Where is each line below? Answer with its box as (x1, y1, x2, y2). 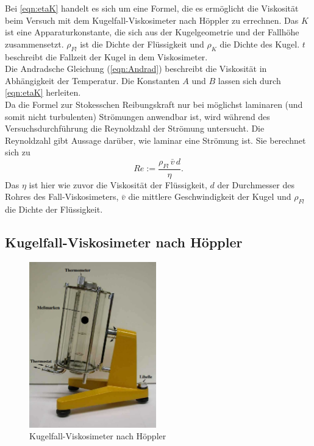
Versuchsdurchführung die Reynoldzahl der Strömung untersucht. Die (5, 122, 265, 135)
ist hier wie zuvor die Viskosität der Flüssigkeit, (29, 178, 207, 191)
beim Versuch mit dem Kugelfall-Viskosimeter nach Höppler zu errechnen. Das (5, 13, 299, 26)
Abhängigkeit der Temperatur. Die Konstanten (5, 74, 180, 87)
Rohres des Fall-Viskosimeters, (5, 190, 119, 203)
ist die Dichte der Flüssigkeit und (80, 37, 204, 50)
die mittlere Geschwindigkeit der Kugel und (128, 190, 291, 203)
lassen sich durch (218, 74, 281, 87)
